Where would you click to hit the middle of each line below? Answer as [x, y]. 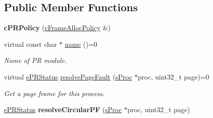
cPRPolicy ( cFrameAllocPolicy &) [57, 28]
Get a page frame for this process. [54, 93]
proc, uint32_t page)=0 [173, 76]
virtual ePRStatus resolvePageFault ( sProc [68, 76]
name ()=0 [81, 44]
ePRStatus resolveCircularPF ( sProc [63, 109]
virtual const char [31, 44]
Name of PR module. [35, 60]
